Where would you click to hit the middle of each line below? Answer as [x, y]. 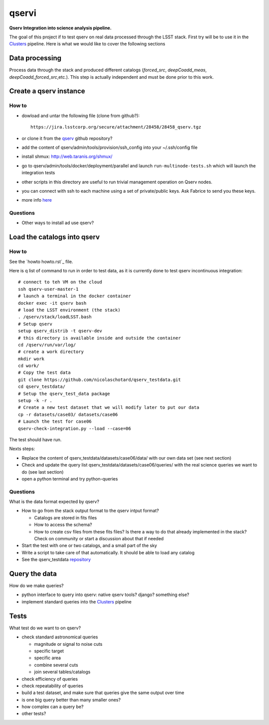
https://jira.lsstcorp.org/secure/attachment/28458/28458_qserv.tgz [116, 127]
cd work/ [29, 366]
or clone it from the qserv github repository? [67, 138]
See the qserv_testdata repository [56, 560]
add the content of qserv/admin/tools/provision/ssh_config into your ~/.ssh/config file [110, 147]
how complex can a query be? [53, 707]
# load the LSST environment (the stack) [69, 310]
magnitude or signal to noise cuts [68, 644]
